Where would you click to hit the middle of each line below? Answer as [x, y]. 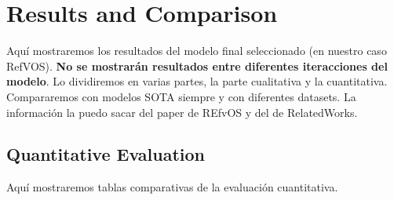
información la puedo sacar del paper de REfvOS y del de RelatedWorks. [182, 112]
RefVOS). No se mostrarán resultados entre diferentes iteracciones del [197, 65]
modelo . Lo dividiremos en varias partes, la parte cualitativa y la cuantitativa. [197, 81]
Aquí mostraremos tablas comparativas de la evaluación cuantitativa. [172, 187]
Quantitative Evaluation [106, 154]
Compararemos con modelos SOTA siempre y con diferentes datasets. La [181, 96]
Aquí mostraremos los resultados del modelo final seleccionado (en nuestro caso [197, 51]
